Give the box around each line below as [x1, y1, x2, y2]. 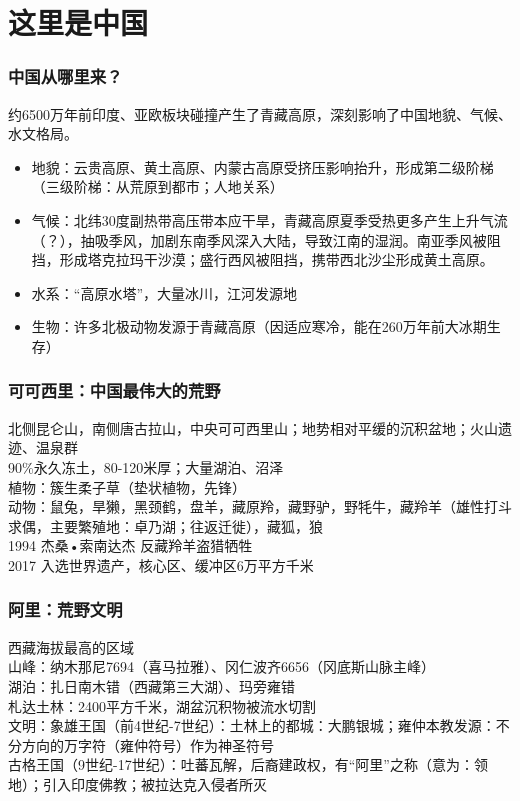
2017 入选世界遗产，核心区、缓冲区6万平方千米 [8, 554, 314, 575]
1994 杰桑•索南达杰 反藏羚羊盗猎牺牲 [8, 535, 253, 556]
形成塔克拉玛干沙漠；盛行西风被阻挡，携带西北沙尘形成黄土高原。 [59, 249, 494, 270]
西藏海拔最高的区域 [8, 636, 134, 657]
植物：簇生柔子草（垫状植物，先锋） [8, 476, 246, 497]
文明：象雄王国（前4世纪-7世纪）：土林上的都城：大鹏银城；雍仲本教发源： [8, 715, 496, 736]
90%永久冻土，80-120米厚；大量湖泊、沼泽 [8, 456, 284, 477]
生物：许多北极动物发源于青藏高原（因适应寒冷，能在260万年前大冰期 [31, 316, 487, 337]
